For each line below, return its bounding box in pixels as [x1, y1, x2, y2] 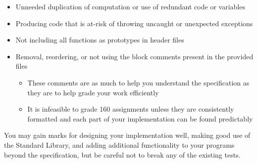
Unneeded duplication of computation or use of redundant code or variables [15, 1, 245, 11]
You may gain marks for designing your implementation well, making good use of [4, 130, 251, 140]
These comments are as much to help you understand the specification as [27, 77, 250, 87]
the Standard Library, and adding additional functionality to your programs [4, 139, 235, 150]
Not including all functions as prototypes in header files [15, 35, 184, 45]
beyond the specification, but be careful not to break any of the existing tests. [4, 149, 241, 160]
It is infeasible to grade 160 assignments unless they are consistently [27, 104, 234, 114]
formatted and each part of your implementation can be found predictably [27, 113, 253, 123]
